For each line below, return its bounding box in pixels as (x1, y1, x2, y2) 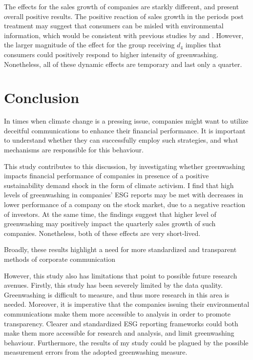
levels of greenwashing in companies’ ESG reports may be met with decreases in (4, 190, 243, 200)
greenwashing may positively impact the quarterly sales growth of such (4, 218, 216, 229)
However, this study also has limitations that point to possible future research (4, 270, 237, 280)
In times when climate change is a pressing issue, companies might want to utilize (4, 116, 249, 126)
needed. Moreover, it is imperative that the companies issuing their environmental (4, 299, 250, 309)
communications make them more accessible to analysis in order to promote (4, 308, 231, 318)
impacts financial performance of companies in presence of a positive (4, 170, 209, 181)
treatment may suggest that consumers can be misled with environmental (4, 21, 224, 31)
